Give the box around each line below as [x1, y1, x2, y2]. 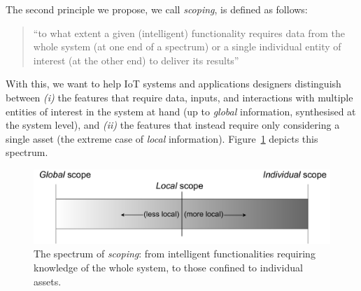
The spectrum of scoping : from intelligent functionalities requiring [34, 246, 316, 261]
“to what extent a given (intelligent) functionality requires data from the [33, 25, 345, 40]
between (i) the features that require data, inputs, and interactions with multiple [6, 90, 353, 104]
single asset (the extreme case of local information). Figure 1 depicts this [6, 131, 318, 145]
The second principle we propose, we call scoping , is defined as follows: [6, 2, 308, 16]
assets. [34, 274, 62, 288]
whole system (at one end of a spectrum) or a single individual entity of [33, 39, 341, 54]
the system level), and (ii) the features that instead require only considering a [6, 118, 340, 132]
